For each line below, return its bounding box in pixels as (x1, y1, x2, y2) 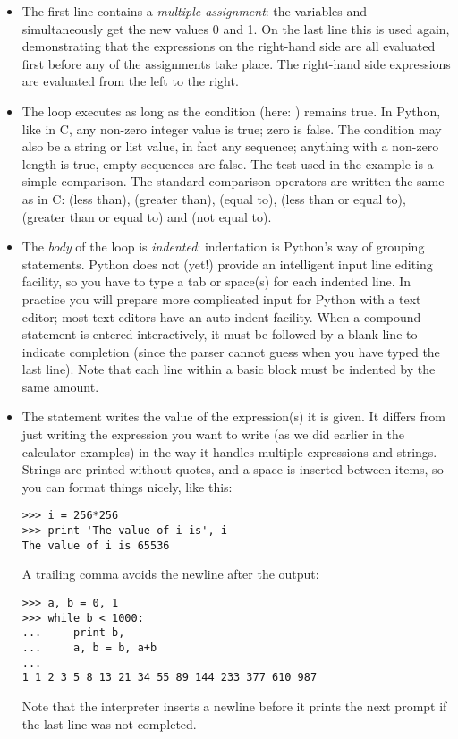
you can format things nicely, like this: (21, 477, 233, 496)
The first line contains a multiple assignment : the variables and (21, 2, 368, 20)
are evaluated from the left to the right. (21, 72, 239, 90)
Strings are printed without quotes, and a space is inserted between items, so (21, 460, 444, 479)
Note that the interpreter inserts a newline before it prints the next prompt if (21, 696, 447, 715)
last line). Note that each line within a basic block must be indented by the (21, 360, 436, 378)
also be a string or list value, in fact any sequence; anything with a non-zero (21, 137, 439, 156)
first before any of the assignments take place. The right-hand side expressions (21, 54, 451, 72)
